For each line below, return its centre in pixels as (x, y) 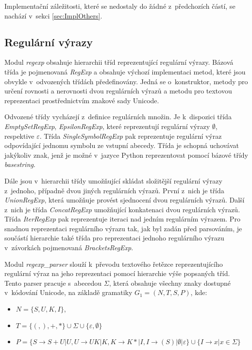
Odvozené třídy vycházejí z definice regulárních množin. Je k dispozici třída (118, 117)
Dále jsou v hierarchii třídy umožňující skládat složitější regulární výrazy (113, 180)
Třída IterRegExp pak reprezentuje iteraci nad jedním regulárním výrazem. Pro (122, 219)
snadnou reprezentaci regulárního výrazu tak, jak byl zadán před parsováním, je (123, 228)
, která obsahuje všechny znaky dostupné (170, 283)
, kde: (199, 292)
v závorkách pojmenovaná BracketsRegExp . (69, 248)
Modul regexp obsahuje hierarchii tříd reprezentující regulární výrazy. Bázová (119, 62)
